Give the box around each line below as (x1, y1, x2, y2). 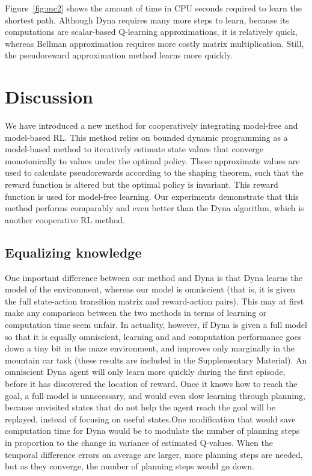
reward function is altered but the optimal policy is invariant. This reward (5, 178, 278, 191)
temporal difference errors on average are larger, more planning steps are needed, (5, 448, 303, 460)
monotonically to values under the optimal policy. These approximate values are (5, 154, 300, 167)
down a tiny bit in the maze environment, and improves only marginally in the (5, 342, 295, 354)
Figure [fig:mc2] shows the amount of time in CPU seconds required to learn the (5, 2, 302, 14)
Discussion (5, 84, 93, 109)
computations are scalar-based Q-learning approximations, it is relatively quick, (5, 25, 298, 38)
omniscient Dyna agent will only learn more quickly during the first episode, (5, 365, 286, 378)
